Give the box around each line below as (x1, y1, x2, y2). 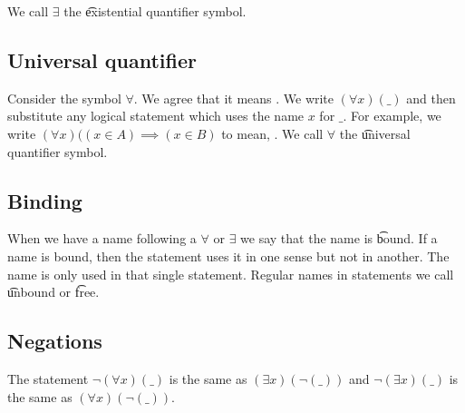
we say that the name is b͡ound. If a (240, 229, 438, 248)
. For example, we (343, 106, 441, 125)
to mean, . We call (221, 123, 324, 143)
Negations (7, 327, 102, 355)
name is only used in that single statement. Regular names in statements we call (7, 264, 454, 283)
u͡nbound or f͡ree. (7, 282, 100, 301)
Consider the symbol (7, 88, 121, 107)
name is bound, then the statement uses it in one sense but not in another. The (7, 246, 450, 265)
